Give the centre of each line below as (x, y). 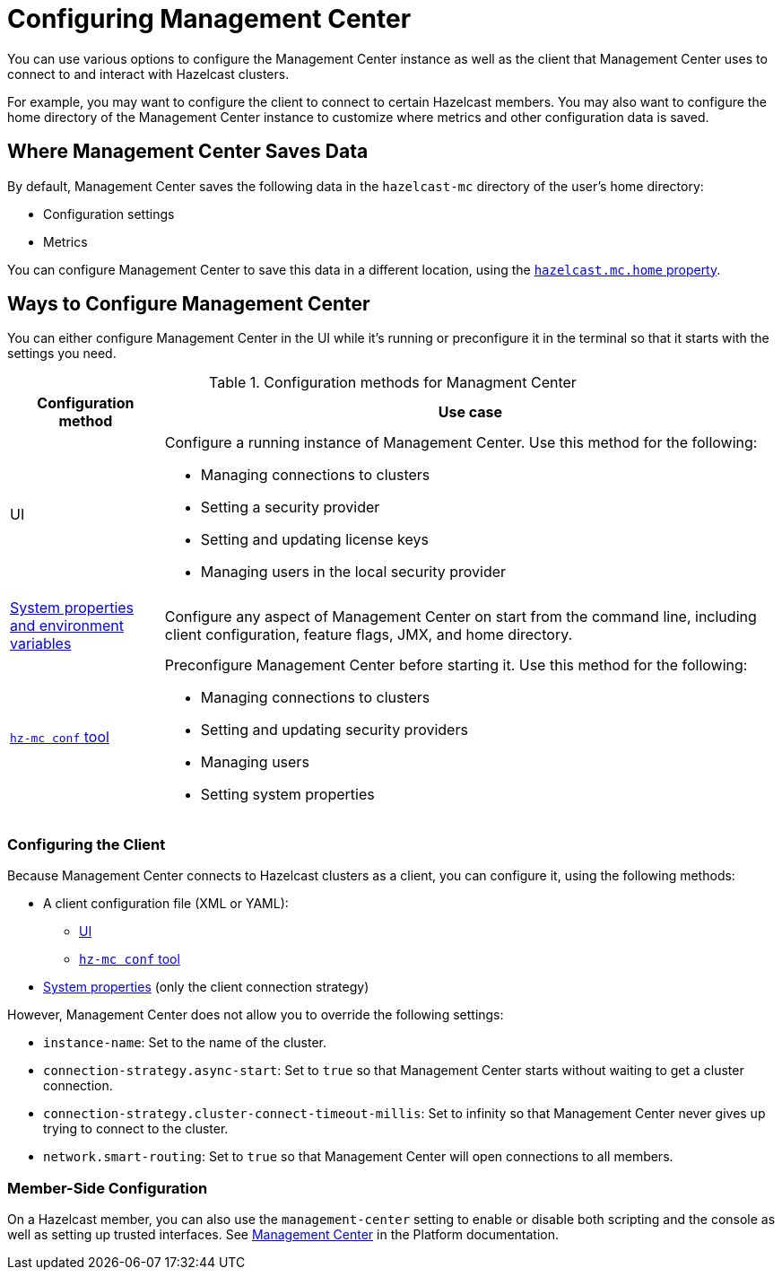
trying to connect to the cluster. (136, 1129)
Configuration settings (109, 214)
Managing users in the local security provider (353, 572)
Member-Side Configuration (108, 1188)
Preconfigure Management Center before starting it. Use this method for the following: (456, 665)
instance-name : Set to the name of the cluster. (185, 1043)
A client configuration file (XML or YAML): (166, 904)
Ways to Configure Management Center (189, 304)
